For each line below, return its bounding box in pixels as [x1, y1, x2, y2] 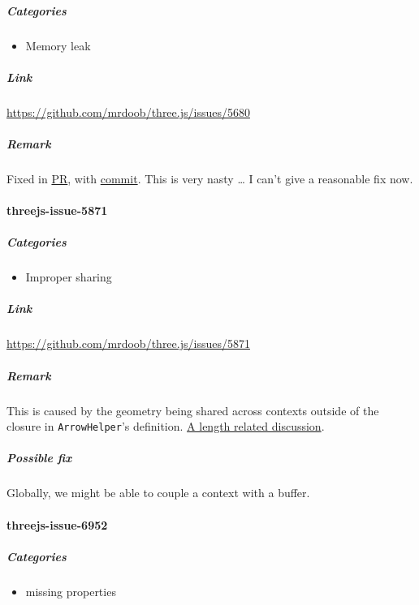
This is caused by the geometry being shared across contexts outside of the [6, 401, 379, 418]
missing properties [25, 582, 116, 599]
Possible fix [6, 449, 72, 466]
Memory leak [25, 36, 91, 54]
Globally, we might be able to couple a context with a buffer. [6, 484, 310, 501]
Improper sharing [25, 268, 112, 285]
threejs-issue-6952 [6, 516, 108, 533]
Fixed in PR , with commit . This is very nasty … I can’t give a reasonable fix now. [6, 169, 413, 187]
